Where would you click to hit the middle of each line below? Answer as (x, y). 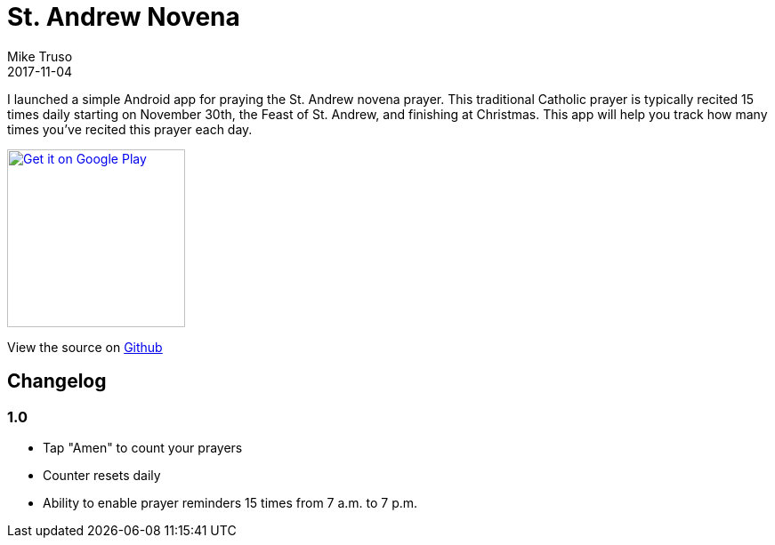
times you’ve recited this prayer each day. (130, 129)
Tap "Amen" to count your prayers (143, 447)
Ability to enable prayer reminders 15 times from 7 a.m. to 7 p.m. (230, 502)
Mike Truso (40, 56)
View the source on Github (85, 347)
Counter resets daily (102, 475)
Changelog (57, 381)
